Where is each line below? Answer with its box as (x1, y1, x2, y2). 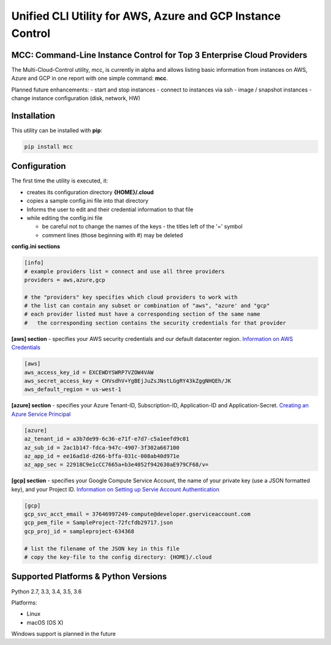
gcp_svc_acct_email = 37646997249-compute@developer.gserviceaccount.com (24, 510, 251, 518)
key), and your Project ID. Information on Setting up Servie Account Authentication (11, 485, 220, 493)
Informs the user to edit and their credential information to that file (26, 206, 194, 213)
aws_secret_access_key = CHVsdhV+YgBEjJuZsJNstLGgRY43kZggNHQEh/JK (24, 378, 232, 385)
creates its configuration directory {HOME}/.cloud (26, 188, 154, 196)
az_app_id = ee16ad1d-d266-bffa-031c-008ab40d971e (24, 452, 180, 459)
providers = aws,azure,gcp (24, 276, 105, 283)
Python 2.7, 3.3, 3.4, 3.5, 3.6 (11, 587, 82, 595)
